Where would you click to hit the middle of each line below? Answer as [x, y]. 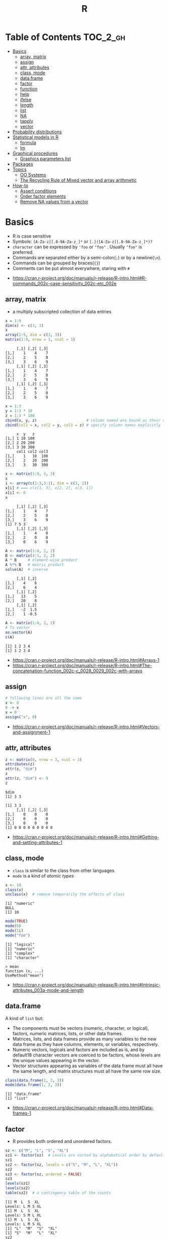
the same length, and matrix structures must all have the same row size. [87, 1071]
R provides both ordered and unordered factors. [62, 1141]
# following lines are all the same [44, 698]
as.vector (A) [19, 632]
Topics [19, 169]
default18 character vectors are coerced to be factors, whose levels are [87, 1055]
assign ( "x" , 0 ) [21, 717]
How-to [20, 186]
